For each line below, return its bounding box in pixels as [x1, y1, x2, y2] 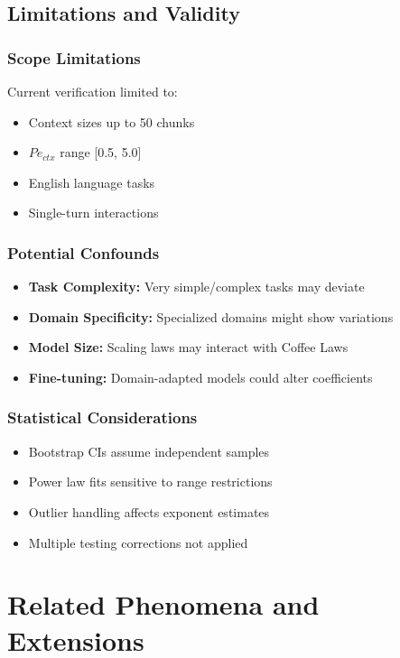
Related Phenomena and [7, 586, 320, 623]
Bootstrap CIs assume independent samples [28, 441, 270, 460]
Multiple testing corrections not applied [28, 533, 248, 551]
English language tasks [28, 172, 155, 191]
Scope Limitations [7, 46, 141, 69]
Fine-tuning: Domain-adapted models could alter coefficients [28, 367, 373, 386]
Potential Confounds [7, 241, 160, 264]
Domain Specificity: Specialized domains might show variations [28, 307, 394, 326]
